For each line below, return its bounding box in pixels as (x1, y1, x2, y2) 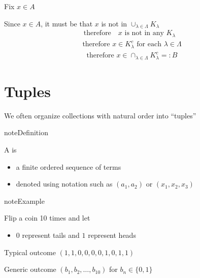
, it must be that (41, 18, 93, 28)
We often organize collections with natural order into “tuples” (4, 110, 196, 120)
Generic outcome (4, 264, 56, 274)
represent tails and (22, 229, 80, 240)
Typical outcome (4, 246, 56, 257)
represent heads (88, 229, 136, 240)
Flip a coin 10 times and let (4, 212, 90, 223)
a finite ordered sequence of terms (16, 161, 121, 172)
